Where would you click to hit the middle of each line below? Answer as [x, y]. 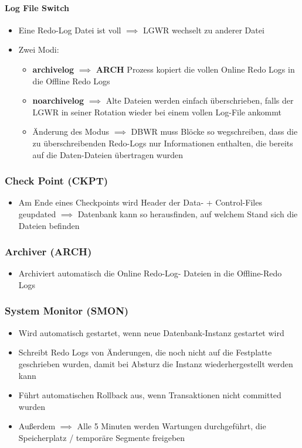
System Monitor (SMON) [67, 311]
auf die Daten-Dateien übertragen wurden [108, 154]
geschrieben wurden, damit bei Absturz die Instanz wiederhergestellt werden [156, 363]
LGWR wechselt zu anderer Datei [203, 30]
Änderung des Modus [71, 131]
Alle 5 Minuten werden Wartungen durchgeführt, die [172, 426]
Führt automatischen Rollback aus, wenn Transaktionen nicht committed [150, 395]
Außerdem [37, 426]
